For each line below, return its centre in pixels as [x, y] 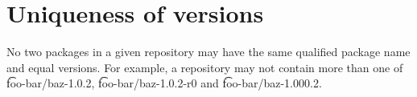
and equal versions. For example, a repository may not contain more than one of [205, 67]
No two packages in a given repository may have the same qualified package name [208, 52]
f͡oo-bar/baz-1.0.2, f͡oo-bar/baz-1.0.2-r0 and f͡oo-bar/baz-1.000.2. [164, 83]
